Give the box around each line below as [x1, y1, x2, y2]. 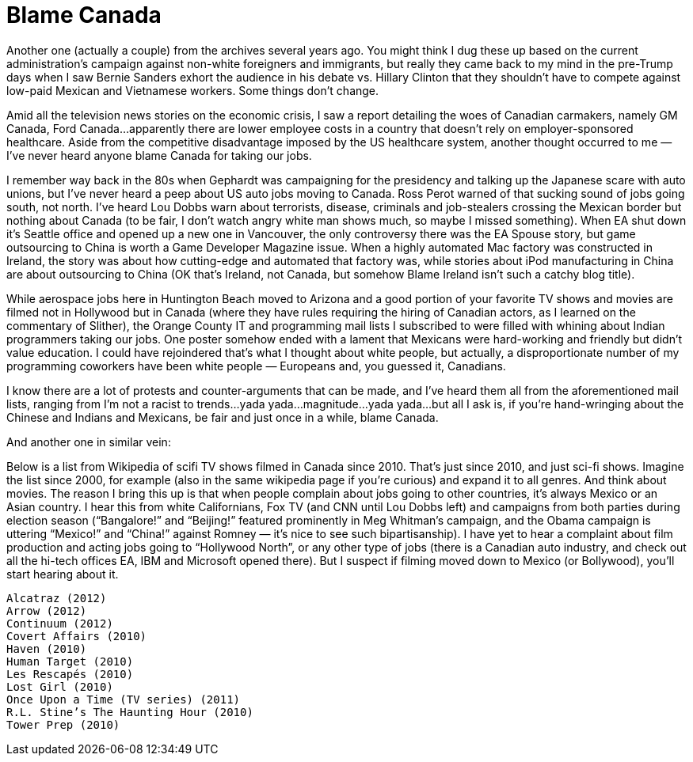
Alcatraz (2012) [6, 591, 107, 605]
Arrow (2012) [6, 604, 87, 617]
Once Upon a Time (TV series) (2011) [6, 692, 241, 706]
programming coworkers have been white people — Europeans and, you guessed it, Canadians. [6, 358, 506, 373]
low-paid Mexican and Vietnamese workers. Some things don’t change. [6, 83, 379, 97]
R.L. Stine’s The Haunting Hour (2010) [6, 705, 253, 718]
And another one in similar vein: [6, 434, 171, 449]
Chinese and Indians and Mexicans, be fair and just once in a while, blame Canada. [6, 410, 439, 424]
